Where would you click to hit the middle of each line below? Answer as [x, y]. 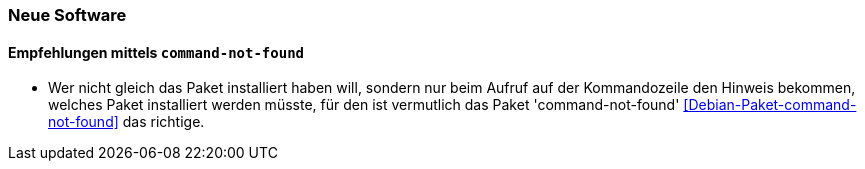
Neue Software [67, 15]
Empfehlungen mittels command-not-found [156, 52]
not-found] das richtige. [126, 122]
